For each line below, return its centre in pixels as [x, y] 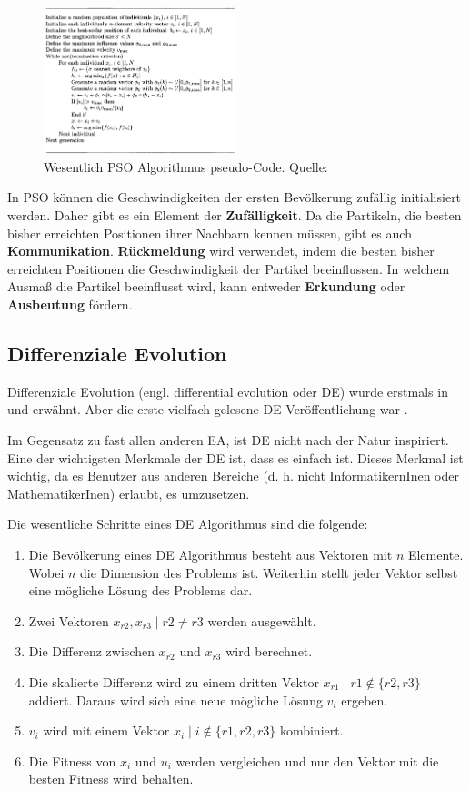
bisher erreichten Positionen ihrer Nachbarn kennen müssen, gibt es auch [210, 233]
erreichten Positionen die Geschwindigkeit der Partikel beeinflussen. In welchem [229, 268]
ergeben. [365, 700]
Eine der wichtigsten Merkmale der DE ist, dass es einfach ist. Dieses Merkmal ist [235, 457]
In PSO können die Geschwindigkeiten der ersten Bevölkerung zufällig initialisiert [235, 197]
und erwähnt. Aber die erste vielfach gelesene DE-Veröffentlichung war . [208, 409]
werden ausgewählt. [262, 620]
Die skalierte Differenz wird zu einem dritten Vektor [174, 681]
